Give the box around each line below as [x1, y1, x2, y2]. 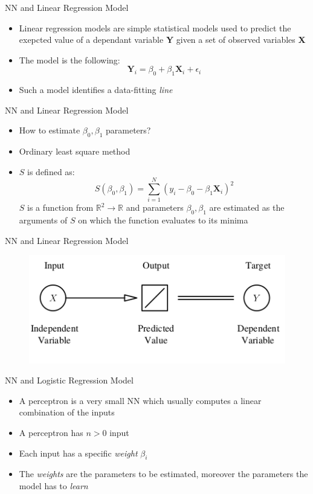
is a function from [27, 201, 94, 214]
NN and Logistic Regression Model [5, 374, 134, 387]
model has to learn [19, 480, 88, 492]
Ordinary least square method [19, 145, 131, 158]
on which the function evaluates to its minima [78, 214, 248, 226]
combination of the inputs [19, 406, 115, 419]
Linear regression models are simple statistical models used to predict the [19, 21, 291, 34]
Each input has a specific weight [19, 446, 138, 459]
